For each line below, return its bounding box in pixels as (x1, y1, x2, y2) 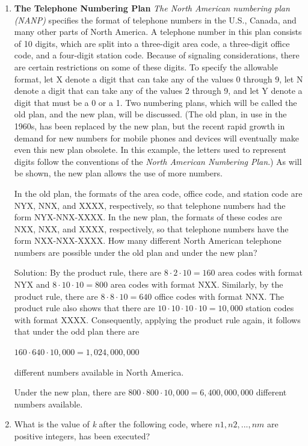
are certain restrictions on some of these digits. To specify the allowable (14, 60, 278, 73)
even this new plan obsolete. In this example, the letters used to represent (14, 143, 286, 156)
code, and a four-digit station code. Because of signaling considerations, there (14, 49, 300, 61)
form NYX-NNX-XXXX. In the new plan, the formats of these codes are (14, 211, 282, 223)
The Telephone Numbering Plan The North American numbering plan (14, 2, 290, 14)
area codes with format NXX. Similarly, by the (110, 278, 283, 291)
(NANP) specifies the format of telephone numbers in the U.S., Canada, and (14, 13, 297, 26)
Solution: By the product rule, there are (14, 266, 162, 279)
